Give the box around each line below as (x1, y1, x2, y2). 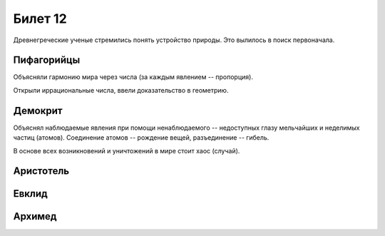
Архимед (13, 210, 57, 222)
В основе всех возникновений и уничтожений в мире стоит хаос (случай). (13, 146, 240, 155)
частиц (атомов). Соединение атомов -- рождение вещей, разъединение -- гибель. (13, 133, 269, 142)
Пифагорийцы (13, 54, 81, 66)
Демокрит (13, 104, 63, 117)
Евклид (13, 188, 48, 200)
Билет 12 (13, 11, 67, 26)
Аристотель (13, 165, 70, 178)
